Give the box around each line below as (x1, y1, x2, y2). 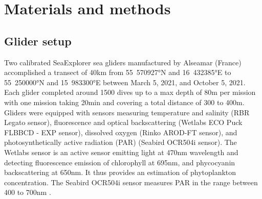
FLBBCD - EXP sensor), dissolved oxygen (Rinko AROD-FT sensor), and (4, 127, 237, 137)
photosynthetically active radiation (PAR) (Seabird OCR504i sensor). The (4, 137, 237, 147)
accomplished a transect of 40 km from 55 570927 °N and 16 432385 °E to (4, 67, 231, 78)
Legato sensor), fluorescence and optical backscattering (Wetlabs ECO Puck (4, 117, 243, 128)
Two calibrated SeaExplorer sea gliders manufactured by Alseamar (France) (4, 57, 242, 67)
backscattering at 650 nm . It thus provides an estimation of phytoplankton (4, 167, 236, 178)
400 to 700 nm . (4, 187, 51, 197)
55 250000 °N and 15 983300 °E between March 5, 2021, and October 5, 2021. (4, 77, 246, 87)
